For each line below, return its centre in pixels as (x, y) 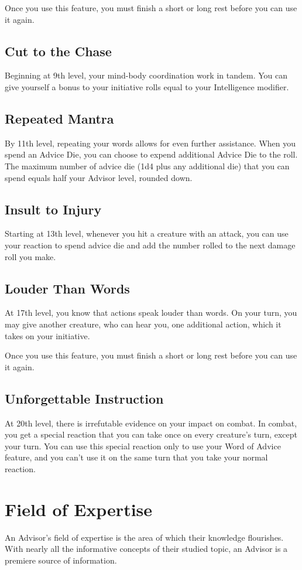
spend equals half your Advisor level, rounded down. (99, 177)
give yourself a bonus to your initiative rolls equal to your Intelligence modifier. (147, 86)
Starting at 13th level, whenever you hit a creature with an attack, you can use (147, 233)
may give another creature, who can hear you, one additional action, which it (143, 324)
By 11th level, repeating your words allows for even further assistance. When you (150, 143)
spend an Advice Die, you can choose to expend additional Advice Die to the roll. (151, 154)
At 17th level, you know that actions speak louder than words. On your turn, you (151, 313)
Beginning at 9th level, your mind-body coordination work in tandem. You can (146, 75)
